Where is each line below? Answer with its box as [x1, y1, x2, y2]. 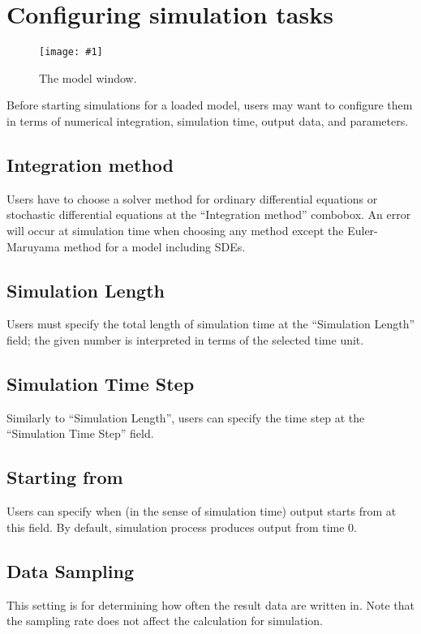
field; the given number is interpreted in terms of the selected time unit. [6, 331, 364, 348]
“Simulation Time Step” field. [6, 425, 154, 442]
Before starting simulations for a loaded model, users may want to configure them [6, 96, 413, 114]
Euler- [347, 221, 378, 238]
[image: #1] [39, 46, 103, 58]
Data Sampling [6, 558, 135, 583]
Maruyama [6, 238, 60, 255]
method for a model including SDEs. [63, 238, 246, 255]
